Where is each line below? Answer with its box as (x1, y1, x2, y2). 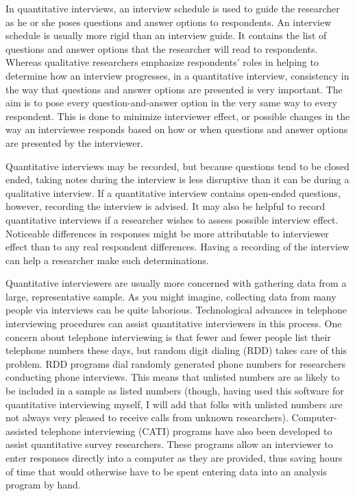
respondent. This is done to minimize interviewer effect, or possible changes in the (5, 108, 350, 123)
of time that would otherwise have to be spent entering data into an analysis (5, 464, 327, 478)
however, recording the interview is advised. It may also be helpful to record (5, 199, 326, 213)
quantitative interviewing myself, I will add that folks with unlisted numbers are (5, 397, 343, 411)
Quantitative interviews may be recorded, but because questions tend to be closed (5, 158, 350, 173)
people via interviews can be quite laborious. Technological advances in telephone (5, 303, 347, 317)
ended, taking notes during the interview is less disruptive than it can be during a (5, 172, 350, 187)
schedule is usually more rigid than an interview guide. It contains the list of (5, 28, 327, 43)
